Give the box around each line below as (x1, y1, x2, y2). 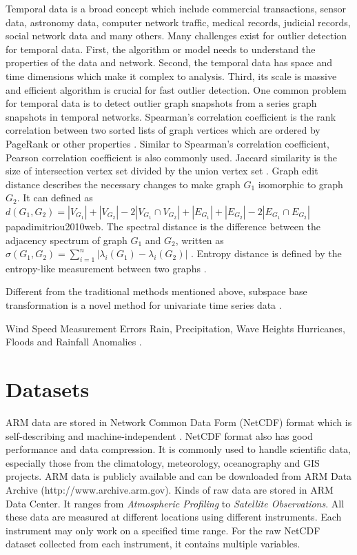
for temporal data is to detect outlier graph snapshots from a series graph (6, 96, 317, 110)
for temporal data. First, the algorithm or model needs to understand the (6, 41, 316, 56)
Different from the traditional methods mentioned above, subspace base (6, 284, 307, 299)
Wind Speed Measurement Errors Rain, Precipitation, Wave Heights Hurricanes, (6, 321, 345, 335)
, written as (175, 232, 224, 247)
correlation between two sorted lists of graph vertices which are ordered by (6, 123, 320, 137)
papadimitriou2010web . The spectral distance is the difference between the (6, 219, 320, 233)
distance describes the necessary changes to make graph (6, 176, 241, 191)
